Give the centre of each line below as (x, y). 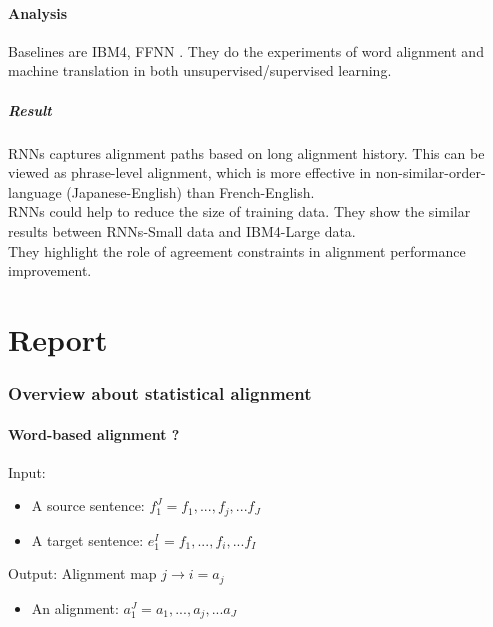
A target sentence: (87, 539)
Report (58, 338)
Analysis (38, 12)
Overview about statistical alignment (160, 393)
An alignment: (75, 607)
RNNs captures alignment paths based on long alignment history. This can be (246, 152)
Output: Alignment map (82, 573)
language (35, 191)
